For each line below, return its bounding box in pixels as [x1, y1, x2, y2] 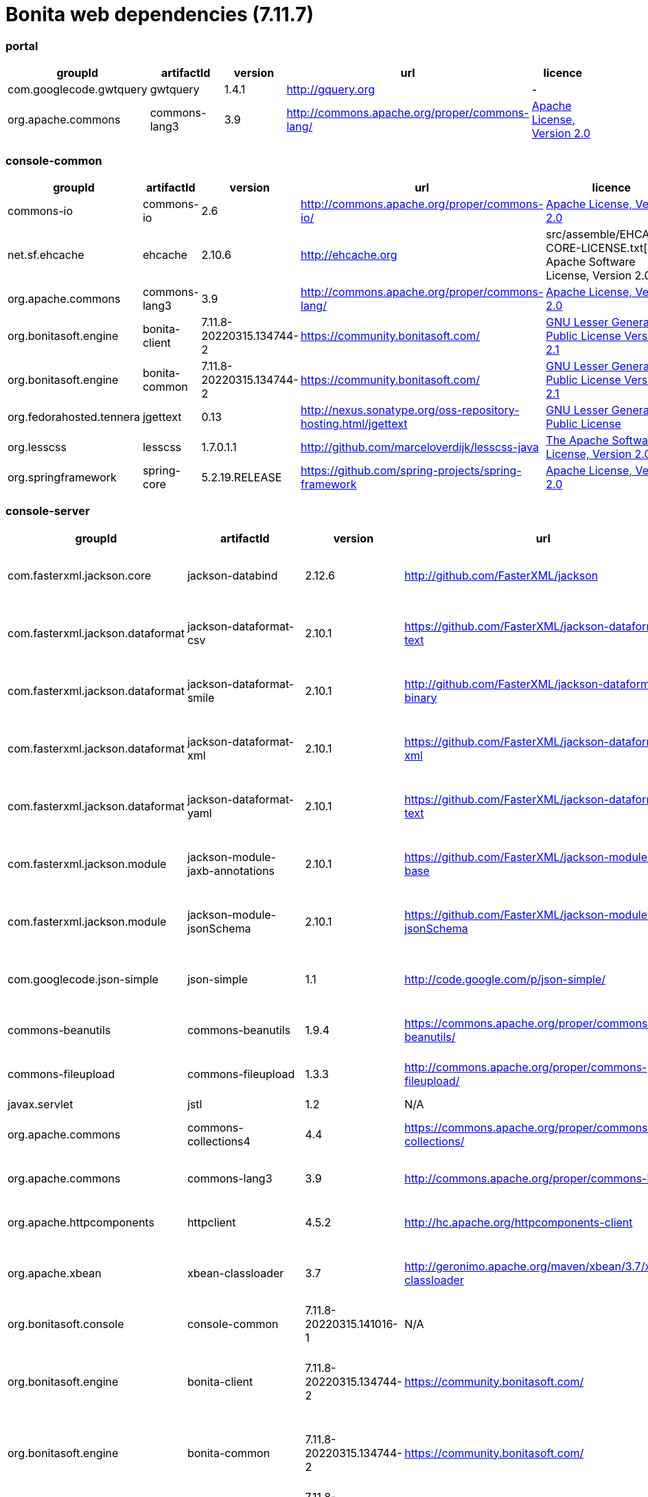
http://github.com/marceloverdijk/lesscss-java [301, 439, 539, 454]
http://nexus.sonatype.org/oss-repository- [301, 402, 520, 417]
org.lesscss [8, 439, 67, 454]
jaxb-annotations [187, 863, 275, 878]
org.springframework [8, 470, 117, 484]
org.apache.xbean [8, 1266, 102, 1280]
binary [404, 690, 437, 705]
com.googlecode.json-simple [8, 972, 159, 986]
